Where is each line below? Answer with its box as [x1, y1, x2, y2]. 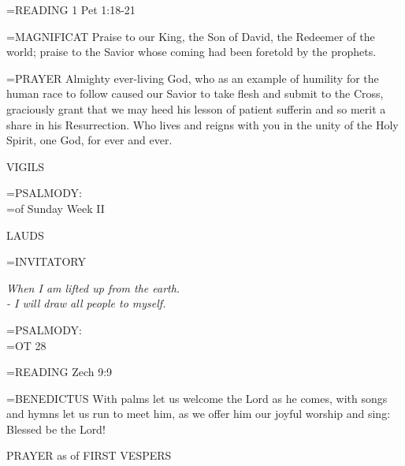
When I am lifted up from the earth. [6, 279, 180, 296]
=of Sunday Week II [6, 199, 105, 216]
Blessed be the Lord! [6, 420, 106, 437]
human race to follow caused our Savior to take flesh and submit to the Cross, [6, 85, 384, 102]
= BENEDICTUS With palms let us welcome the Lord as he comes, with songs [6, 390, 388, 406]
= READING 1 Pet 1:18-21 [6, 2, 136, 17]
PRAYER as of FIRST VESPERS [6, 447, 172, 464]
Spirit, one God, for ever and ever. [6, 132, 173, 148]
